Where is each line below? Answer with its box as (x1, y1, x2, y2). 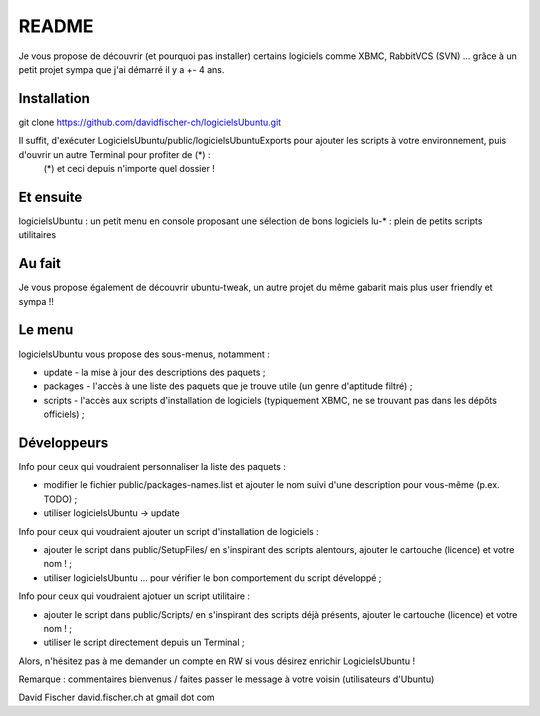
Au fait (18, 255, 62, 272)
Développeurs (18, 434, 109, 451)
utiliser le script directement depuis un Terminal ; (43, 636, 245, 649)
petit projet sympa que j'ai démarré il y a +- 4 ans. (18, 63, 225, 75)
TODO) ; (43, 493, 78, 505)
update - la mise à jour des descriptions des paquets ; (43, 366, 266, 378)
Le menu (18, 321, 74, 339)
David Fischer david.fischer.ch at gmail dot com (18, 691, 215, 704)
